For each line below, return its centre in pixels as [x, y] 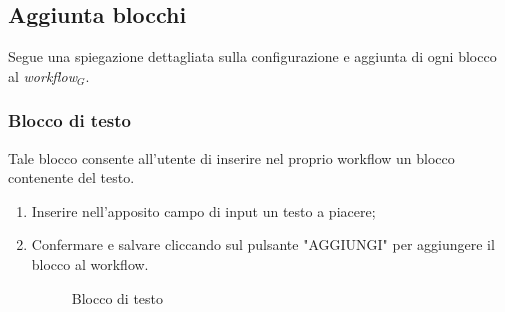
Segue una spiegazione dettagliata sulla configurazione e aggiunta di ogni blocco [252, 56]
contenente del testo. [71, 177]
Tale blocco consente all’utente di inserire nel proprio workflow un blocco [231, 157]
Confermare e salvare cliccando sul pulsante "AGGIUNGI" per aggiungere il [263, 244]
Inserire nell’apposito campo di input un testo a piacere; [203, 210]
